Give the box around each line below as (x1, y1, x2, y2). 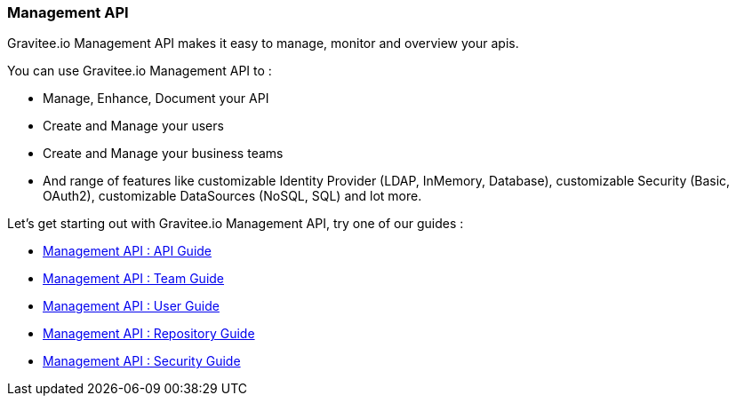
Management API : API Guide (43, 243, 212, 259)
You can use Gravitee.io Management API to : (7, 63, 272, 79)
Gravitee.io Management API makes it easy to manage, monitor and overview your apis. (7, 36, 519, 51)
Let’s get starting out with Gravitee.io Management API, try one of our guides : (7, 216, 464, 232)
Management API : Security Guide (43, 353, 241, 369)
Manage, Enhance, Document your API (43, 91, 269, 107)
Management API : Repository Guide (43, 326, 255, 342)
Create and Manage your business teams (43, 146, 284, 162)
